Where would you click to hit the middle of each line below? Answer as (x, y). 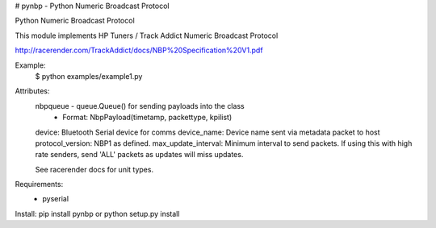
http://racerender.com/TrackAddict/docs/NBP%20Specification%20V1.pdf (139, 50)
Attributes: (32, 91)
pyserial (55, 199)
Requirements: (39, 184)
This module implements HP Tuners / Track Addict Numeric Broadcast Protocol (147, 35)
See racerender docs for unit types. (94, 169)
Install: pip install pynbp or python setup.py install (97, 213)
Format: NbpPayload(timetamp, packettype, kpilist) (147, 118)
